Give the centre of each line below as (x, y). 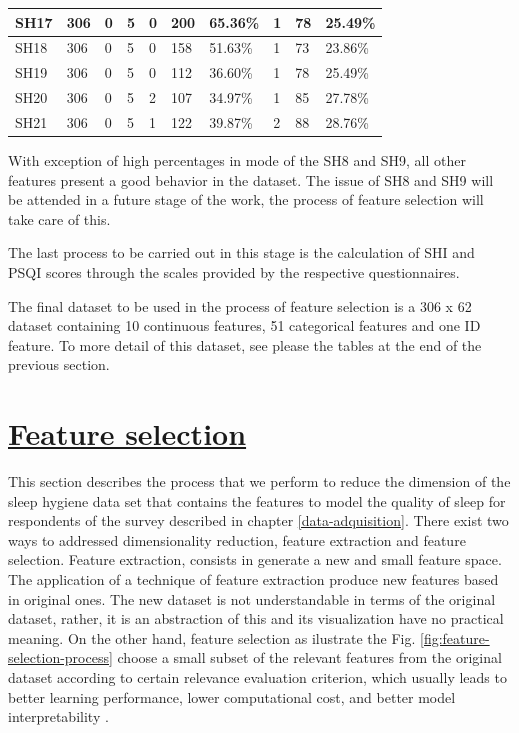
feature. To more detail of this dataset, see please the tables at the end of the (245, 344)
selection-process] (60, 657)
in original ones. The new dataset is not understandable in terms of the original (252, 598)
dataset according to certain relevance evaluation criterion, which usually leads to (257, 676)
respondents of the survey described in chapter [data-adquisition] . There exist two (258, 520)
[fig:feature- (455, 637)
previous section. (59, 364)
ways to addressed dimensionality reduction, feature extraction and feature (237, 539)
